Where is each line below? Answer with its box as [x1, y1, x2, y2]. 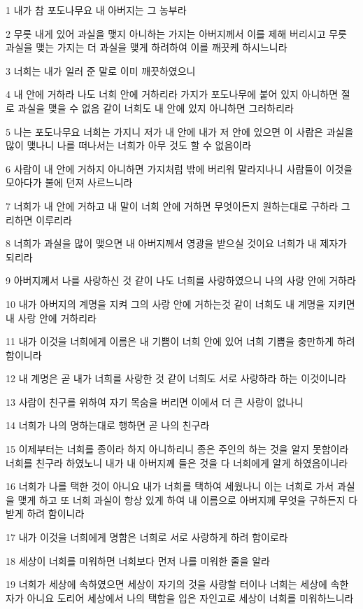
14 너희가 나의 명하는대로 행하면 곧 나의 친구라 [6, 418, 210, 433]
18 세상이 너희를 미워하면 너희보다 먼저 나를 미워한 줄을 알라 [6, 553, 270, 568]
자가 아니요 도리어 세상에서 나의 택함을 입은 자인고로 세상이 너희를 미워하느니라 [6, 590, 354, 605]
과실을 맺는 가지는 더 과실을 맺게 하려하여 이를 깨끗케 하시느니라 [6, 40, 287, 55]
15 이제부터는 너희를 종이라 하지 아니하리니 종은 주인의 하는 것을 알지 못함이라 [6, 442, 349, 456]
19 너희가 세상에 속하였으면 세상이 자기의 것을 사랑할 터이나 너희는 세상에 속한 [6, 577, 349, 591]
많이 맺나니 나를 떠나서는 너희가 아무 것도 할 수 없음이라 [6, 138, 252, 153]
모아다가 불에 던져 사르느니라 [6, 175, 133, 190]
